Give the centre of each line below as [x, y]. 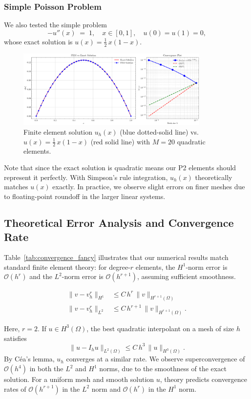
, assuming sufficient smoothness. [186, 276]
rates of [15, 389]
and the [41, 276]
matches [16, 187]
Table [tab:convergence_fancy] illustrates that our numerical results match [116, 257]
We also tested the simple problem [56, 25]
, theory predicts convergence [204, 379]
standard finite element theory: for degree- [67, 267]
